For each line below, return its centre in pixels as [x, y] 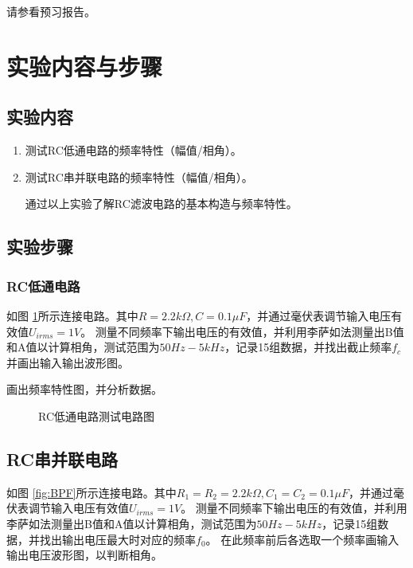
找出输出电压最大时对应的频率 [117, 539]
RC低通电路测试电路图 [97, 415]
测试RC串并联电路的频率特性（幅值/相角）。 [139, 176]
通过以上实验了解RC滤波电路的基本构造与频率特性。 [161, 204]
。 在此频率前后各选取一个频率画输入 [302, 539]
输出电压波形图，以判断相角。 [84, 555]
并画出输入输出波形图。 [68, 362]
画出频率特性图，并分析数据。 [84, 389]
